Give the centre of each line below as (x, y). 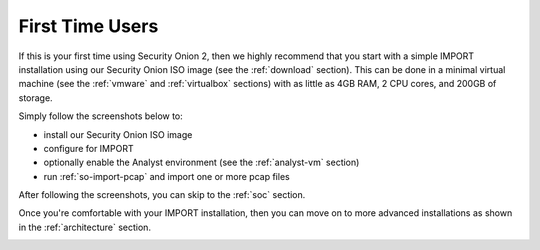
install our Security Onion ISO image (118, 134)
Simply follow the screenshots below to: (101, 116)
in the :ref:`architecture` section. (85, 227)
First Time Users (88, 26)
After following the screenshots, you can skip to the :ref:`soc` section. (162, 195)
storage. (36, 97)
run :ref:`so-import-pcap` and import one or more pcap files (166, 176)
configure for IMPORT (88, 148)
